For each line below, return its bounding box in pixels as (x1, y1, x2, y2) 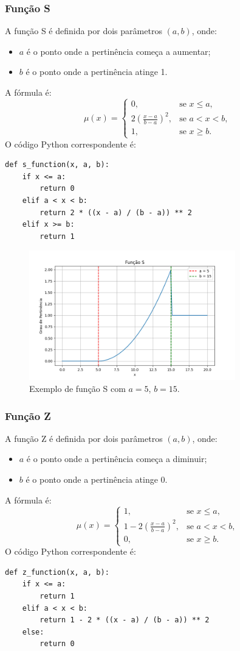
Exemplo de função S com (29, 382, 126, 394)
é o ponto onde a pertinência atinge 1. (26, 65, 168, 78)
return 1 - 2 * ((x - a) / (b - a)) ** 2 (39, 616, 210, 625)
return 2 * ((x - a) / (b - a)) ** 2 (39, 208, 192, 217)
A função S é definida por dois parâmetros (5, 24, 162, 37)
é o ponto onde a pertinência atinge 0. (26, 473, 168, 485)
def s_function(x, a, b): (5, 160, 109, 169)
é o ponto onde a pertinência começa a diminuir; (26, 452, 207, 465)
